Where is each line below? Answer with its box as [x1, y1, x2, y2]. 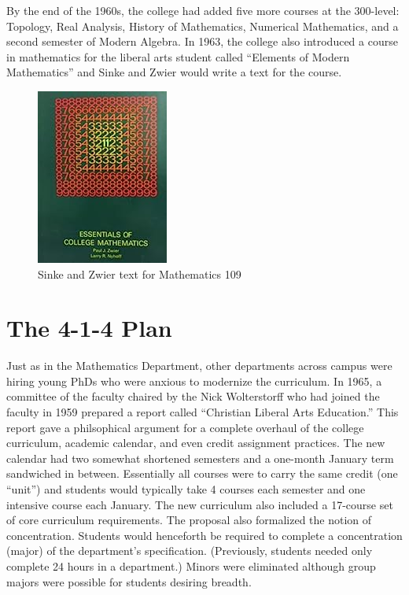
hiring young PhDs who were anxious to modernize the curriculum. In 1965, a [6, 372, 382, 389]
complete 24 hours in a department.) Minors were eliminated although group [6, 558, 376, 574]
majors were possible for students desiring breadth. [6, 573, 252, 589]
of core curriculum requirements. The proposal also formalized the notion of [6, 512, 372, 528]
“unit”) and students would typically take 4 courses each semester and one [6, 481, 366, 497]
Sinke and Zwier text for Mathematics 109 [38, 265, 241, 282]
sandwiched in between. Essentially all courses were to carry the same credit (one [6, 465, 398, 482]
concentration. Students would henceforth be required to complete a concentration [6, 527, 403, 543]
